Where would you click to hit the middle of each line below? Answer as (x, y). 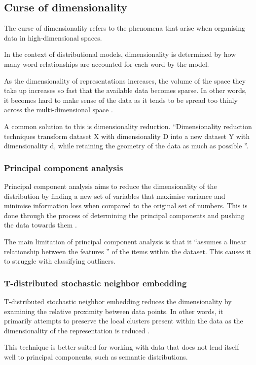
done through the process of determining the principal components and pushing (124, 215)
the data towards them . (40, 225)
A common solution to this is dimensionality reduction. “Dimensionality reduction (128, 126)
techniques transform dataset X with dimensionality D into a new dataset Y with (127, 136)
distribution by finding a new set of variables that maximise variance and (115, 196)
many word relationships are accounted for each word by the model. (107, 64)
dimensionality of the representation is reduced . (77, 330)
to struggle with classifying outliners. (60, 261)
